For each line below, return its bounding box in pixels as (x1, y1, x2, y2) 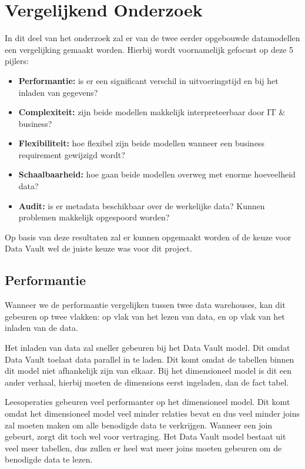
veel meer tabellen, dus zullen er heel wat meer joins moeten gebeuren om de (5, 441, 282, 454)
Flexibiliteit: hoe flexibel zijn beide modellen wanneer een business (18, 137, 264, 149)
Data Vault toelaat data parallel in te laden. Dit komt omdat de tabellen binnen (5, 353, 294, 365)
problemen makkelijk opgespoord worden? (18, 211, 170, 223)
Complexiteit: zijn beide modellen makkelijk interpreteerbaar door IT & (18, 106, 286, 118)
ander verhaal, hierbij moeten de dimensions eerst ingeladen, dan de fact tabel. (5, 376, 289, 388)
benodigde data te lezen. (5, 453, 93, 465)
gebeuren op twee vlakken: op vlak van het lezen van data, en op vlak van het (5, 310, 285, 322)
